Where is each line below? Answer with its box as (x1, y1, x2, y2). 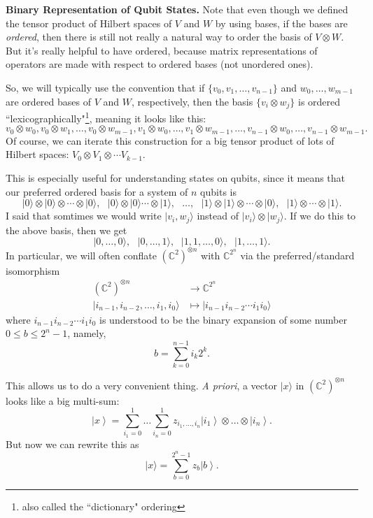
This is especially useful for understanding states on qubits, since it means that (6, 170, 346, 185)
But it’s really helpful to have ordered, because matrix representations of (6, 43, 318, 57)
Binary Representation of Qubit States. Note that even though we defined (6, 2, 349, 16)
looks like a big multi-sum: (6, 393, 120, 408)
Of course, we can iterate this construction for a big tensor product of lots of (6, 133, 335, 148)
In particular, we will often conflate (6, 247, 157, 262)
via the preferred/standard (240, 247, 355, 262)
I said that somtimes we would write (6, 208, 162, 223)
